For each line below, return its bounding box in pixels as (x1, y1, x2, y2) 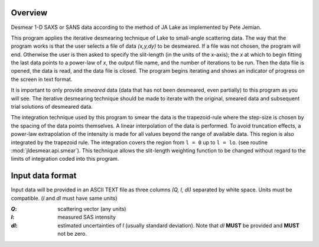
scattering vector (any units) (57, 206, 126, 213)
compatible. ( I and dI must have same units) (11, 194, 118, 201)
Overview (11, 8, 48, 18)
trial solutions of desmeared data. (11, 103, 93, 110)
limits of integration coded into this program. (11, 155, 119, 162)
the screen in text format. (11, 76, 73, 83)
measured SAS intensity (57, 213, 116, 221)
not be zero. (57, 230, 87, 238)
